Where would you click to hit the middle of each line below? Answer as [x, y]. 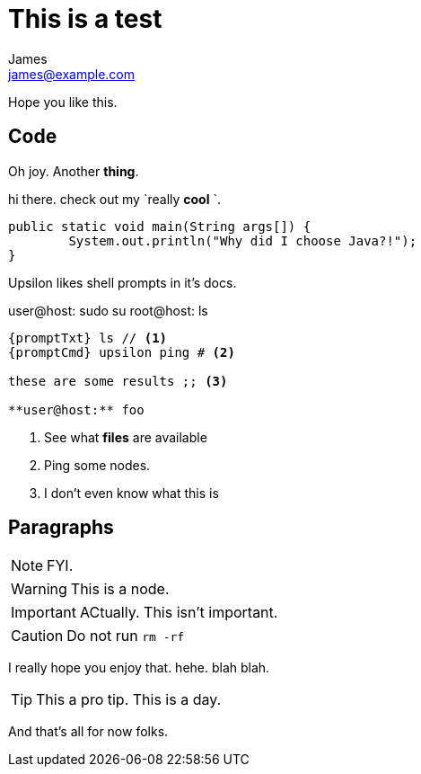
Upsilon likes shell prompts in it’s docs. [123, 282]
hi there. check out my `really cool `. [114, 199]
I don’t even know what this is [132, 493]
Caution [37, 636]
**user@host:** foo [76, 409]
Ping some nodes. [97, 465]
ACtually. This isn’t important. [179, 613]
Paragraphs [61, 528]
